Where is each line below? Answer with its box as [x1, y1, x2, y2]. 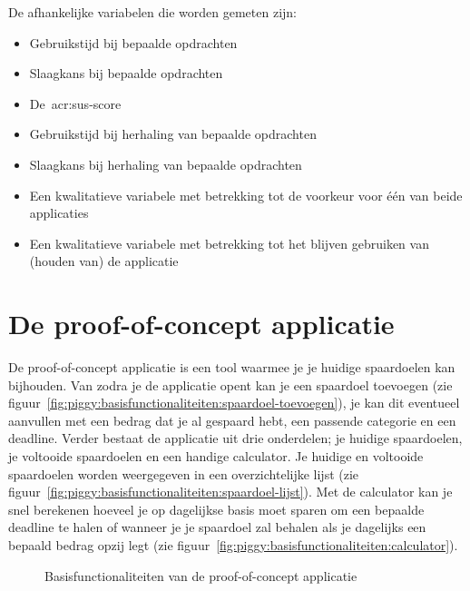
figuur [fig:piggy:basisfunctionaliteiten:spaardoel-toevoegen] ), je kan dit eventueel [8, 393, 460, 412]
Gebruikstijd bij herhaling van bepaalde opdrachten [29, 124, 317, 143]
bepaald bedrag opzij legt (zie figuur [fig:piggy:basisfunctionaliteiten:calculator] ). [8, 536, 458, 554]
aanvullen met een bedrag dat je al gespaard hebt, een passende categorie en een [8, 410, 456, 429]
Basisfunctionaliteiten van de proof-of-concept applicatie [44, 566, 357, 585]
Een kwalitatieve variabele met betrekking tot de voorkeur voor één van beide [29, 185, 463, 204]
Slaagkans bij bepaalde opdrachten [29, 64, 223, 83]
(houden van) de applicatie [29, 251, 179, 271]
